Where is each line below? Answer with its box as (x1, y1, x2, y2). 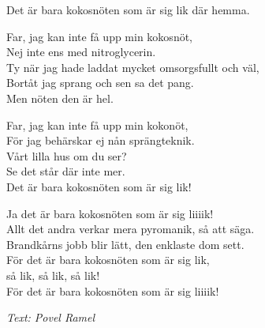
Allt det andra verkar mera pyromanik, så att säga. (6, 221, 255, 237)
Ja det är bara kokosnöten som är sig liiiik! (6, 205, 214, 221)
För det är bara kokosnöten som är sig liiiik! (6, 282, 219, 299)
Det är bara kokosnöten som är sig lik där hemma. (6, 2, 250, 17)
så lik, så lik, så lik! (6, 266, 100, 283)
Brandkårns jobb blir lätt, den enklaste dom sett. (6, 236, 244, 252)
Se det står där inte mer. (6, 163, 125, 179)
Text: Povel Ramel (6, 309, 95, 326)
